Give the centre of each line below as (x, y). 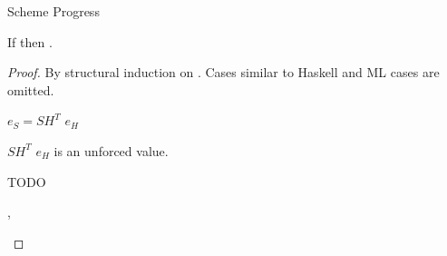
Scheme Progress (53, 11)
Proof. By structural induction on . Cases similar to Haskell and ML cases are (223, 72)
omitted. (31, 89)
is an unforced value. (111, 150)
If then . (30, 41)
